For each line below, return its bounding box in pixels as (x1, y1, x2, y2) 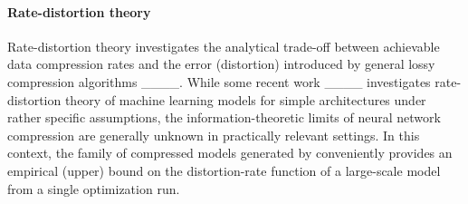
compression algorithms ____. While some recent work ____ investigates (7, 72, 431, 91)
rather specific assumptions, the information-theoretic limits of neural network (7, 108, 441, 127)
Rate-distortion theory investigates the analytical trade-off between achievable (7, 36, 440, 55)
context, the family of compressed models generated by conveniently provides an (7, 143, 453, 162)
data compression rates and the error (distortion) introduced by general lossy (7, 54, 435, 73)
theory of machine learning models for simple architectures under (64, 90, 426, 109)
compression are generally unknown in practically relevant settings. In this (7, 125, 420, 144)
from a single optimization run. (7, 179, 180, 198)
